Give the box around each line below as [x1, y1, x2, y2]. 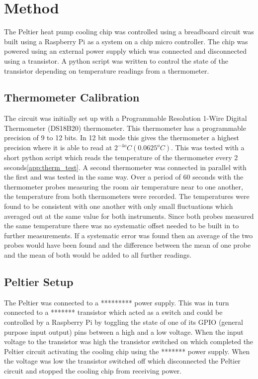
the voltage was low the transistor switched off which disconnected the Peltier [4, 356, 241, 366]
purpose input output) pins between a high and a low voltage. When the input [4, 326, 244, 337]
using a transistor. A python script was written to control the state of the [4, 55, 228, 66]
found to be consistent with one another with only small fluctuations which [4, 201, 233, 211]
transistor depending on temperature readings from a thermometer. [4, 65, 209, 76]
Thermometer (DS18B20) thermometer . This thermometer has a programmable [4, 122, 246, 133]
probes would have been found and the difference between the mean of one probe [4, 240, 251, 250]
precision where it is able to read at [4, 142, 112, 153]
